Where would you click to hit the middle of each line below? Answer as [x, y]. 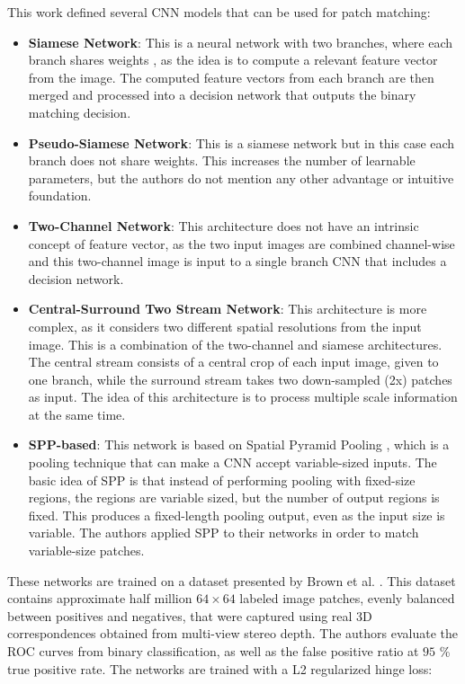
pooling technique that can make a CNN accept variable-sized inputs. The [232, 462]
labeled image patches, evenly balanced [347, 598]
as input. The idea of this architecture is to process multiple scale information [243, 397]
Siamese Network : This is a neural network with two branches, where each [241, 42]
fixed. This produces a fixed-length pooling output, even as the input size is [237, 515]
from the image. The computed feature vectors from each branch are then [231, 77]
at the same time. [77, 414]
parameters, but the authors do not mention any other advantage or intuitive [241, 178]
